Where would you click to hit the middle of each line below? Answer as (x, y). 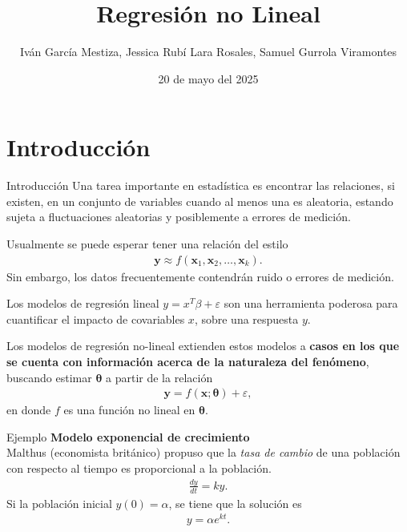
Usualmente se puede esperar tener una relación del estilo (147, 244)
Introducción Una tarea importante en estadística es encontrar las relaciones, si (201, 185)
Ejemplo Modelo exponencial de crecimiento (128, 436)
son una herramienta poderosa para (311, 303)
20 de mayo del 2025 (208, 78)
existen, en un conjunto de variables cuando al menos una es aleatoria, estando (200, 201)
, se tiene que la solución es (235, 503)
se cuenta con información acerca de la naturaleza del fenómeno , (188, 362)
